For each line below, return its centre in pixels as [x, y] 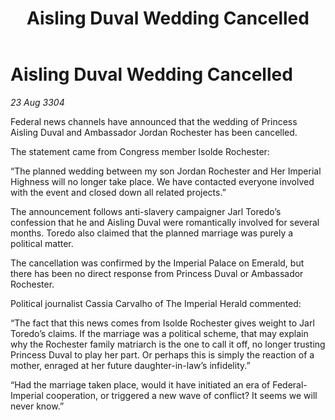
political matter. [42, 243]
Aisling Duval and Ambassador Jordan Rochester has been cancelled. [154, 132]
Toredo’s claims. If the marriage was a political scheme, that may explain [159, 333]
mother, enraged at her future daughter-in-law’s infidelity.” [130, 365]
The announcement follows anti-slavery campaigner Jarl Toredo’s [146, 211]
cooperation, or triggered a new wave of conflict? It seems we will [181, 395]
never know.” [37, 406]
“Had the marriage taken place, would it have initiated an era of [140, 384]
